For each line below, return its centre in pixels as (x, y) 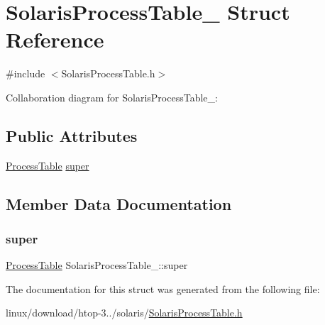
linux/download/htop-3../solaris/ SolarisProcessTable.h (124, 313)
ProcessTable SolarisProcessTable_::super (97, 265)
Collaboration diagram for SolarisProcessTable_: (112, 97)
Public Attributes (72, 135)
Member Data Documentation (119, 203)
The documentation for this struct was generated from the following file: (163, 288)
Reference (55, 39)
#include (26, 73)
